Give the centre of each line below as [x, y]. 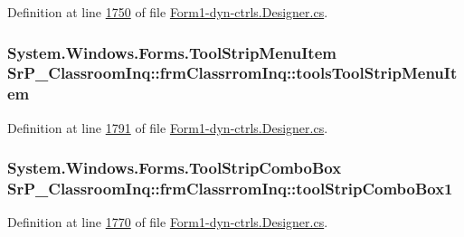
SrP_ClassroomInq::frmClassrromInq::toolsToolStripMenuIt [232, 73]
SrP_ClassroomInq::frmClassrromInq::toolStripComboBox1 [230, 189]
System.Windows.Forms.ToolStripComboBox [175, 168]
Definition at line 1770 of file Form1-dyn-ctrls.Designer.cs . [168, 222]
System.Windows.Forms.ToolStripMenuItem [172, 52]
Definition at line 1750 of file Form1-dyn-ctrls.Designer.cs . [168, 12]
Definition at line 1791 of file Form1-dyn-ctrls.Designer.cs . [168, 127]
